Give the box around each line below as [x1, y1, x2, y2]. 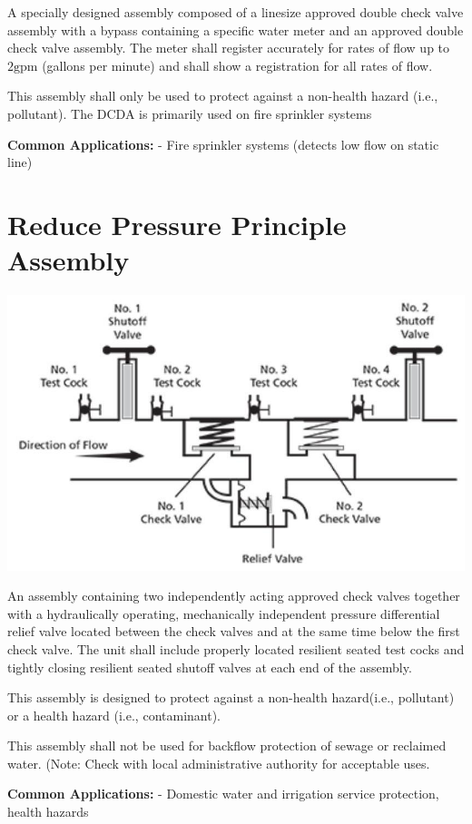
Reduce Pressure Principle [7, 205, 347, 242]
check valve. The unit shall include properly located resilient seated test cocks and [7, 639, 465, 658]
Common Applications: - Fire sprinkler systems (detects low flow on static [7, 134, 439, 153]
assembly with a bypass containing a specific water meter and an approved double [7, 20, 464, 39]
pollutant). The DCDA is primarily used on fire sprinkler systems [7, 103, 372, 123]
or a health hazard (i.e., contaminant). [7, 705, 221, 724]
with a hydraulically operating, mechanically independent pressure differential [7, 603, 440, 623]
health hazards [7, 802, 89, 821]
